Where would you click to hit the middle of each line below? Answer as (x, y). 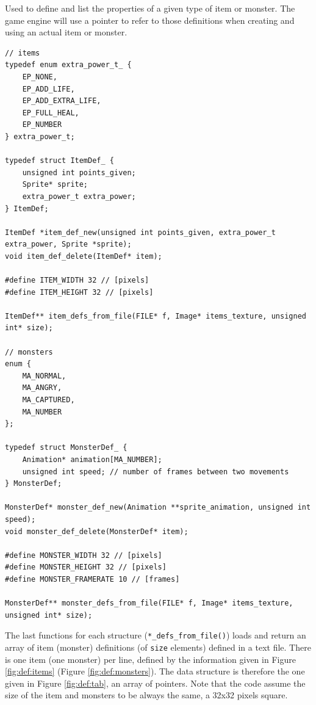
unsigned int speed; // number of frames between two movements (156, 472)
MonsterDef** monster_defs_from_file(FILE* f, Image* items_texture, (149, 603)
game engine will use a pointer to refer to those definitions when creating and (150, 20)
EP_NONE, (40, 77)
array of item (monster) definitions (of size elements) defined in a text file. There (158, 647)
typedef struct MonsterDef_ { (66, 448)
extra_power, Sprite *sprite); (68, 244)
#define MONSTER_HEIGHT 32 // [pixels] (86, 567)
